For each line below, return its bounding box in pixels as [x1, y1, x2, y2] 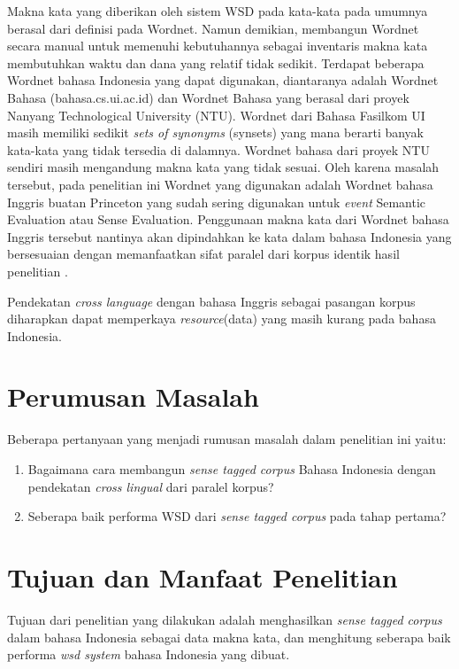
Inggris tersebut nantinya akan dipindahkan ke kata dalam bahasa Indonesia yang [7, 227, 452, 245]
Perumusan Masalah [7, 378, 259, 415]
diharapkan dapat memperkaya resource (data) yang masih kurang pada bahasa [7, 309, 436, 328]
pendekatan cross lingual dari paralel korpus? [27, 477, 274, 495]
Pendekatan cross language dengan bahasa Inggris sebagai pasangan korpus [7, 292, 416, 310]
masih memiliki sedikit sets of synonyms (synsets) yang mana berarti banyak [7, 123, 424, 142]
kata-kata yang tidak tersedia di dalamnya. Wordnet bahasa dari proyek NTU [7, 140, 430, 159]
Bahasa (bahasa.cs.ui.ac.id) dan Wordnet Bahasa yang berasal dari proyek [7, 88, 409, 106]
